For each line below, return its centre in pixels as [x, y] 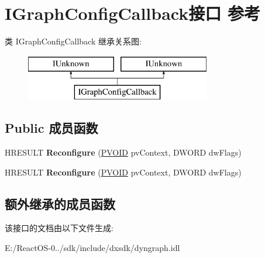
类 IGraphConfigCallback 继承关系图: [73, 41]
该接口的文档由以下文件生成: [59, 228]
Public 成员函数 [51, 128]
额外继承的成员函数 [60, 203]
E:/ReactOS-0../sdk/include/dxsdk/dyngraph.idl [92, 248]
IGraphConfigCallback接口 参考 [132, 13]
